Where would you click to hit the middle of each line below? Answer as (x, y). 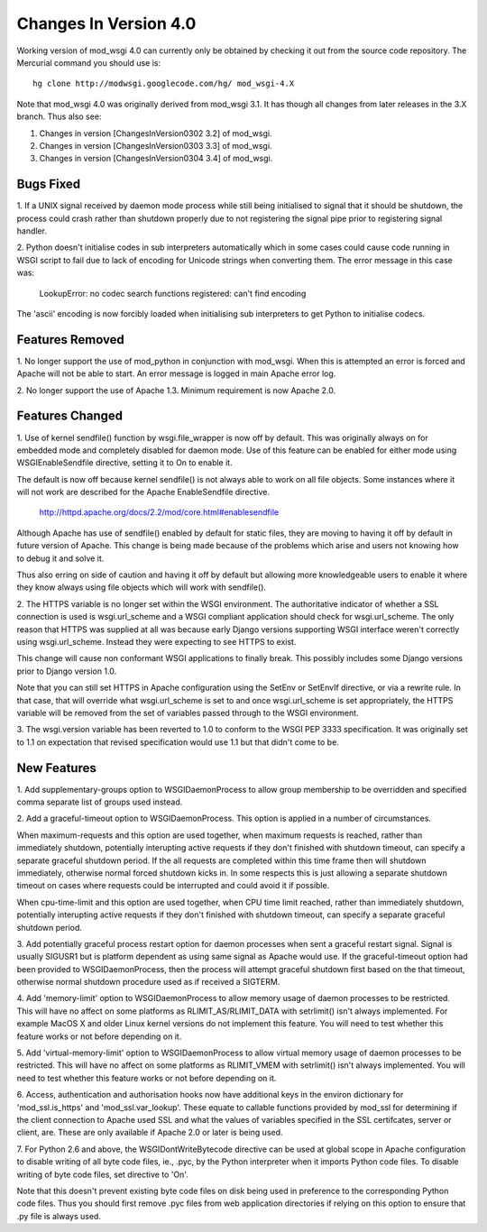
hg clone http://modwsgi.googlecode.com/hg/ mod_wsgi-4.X (164, 84)
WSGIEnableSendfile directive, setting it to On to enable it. (125, 463)
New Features (56, 768)
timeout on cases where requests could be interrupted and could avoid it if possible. (173, 886)
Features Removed (71, 340)
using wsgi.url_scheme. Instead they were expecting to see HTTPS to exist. (156, 641)
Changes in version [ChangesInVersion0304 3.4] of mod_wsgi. (156, 159)
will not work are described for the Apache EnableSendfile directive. (143, 492)
